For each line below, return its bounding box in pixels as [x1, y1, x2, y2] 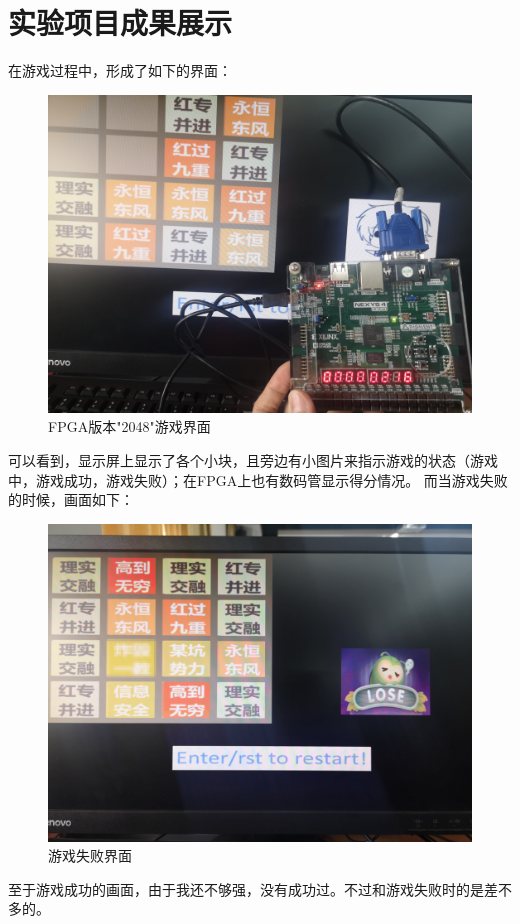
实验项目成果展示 [8, 2, 233, 43]
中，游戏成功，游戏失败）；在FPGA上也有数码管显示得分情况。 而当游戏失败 [8, 469, 508, 490]
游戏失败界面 [48, 845, 132, 866]
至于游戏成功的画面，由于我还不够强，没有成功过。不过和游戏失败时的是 [8, 878, 484, 899]
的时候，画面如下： [8, 489, 134, 510]
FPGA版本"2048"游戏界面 [48, 416, 211, 437]
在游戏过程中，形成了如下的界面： [8, 60, 232, 81]
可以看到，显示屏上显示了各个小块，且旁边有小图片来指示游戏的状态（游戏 [8, 449, 498, 470]
